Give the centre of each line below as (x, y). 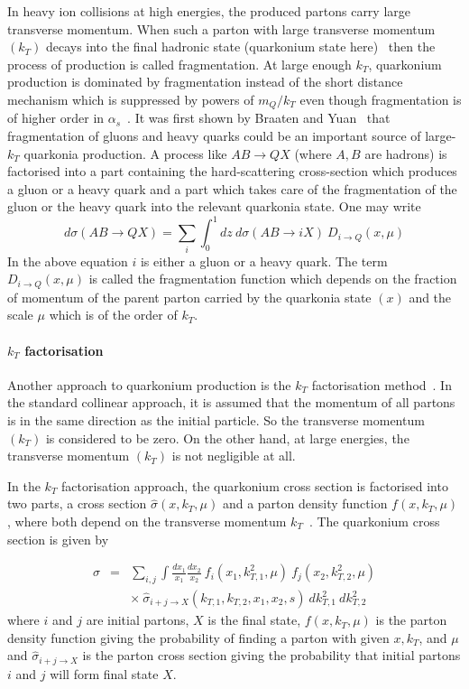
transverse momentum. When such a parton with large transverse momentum (221, 28)
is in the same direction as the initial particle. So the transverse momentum (216, 420)
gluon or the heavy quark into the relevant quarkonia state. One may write (214, 206)
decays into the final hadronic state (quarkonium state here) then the (240, 47)
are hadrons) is (406, 153)
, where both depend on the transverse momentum (147, 521)
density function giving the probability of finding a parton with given (198, 637)
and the (430, 297)
